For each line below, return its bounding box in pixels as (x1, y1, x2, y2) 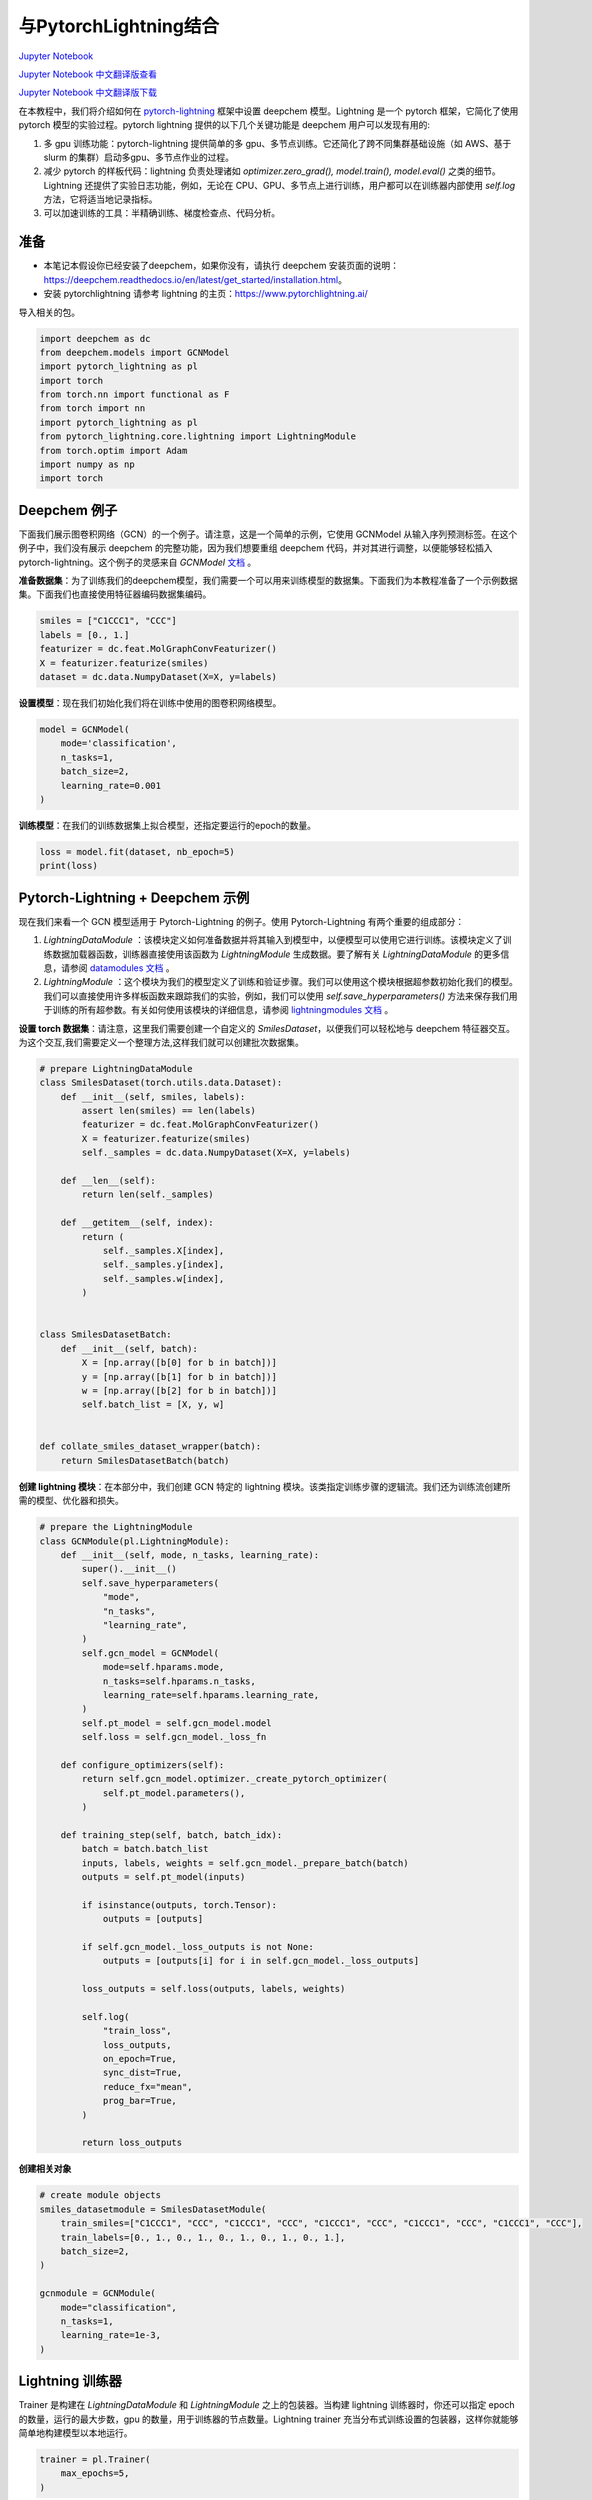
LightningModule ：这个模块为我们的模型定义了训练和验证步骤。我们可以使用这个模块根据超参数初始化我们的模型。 (43, 976, 519, 988)
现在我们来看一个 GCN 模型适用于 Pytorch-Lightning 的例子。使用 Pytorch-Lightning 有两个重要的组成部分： (18, 915, 465, 927)
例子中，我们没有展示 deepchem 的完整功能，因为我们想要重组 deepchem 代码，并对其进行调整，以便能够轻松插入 (18, 542, 494, 554)
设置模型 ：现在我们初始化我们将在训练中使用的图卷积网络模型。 (18, 697, 282, 709)
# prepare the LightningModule (39, 1521, 194, 1533)
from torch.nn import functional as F (39, 389, 230, 400)
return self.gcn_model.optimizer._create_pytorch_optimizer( (81, 1773, 388, 1785)
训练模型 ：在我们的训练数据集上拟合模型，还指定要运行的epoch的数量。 (18, 819, 317, 831)
